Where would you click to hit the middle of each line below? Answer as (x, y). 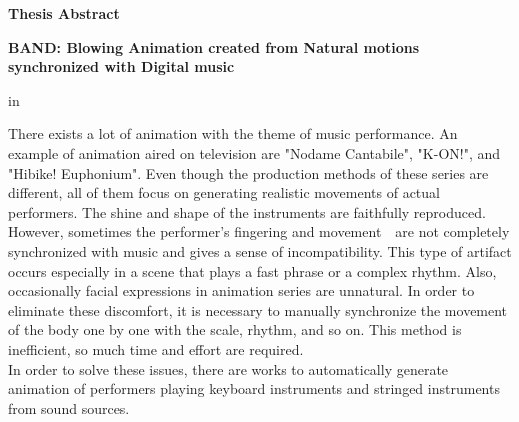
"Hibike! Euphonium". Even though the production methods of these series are (248, 172)
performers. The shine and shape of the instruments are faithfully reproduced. (247, 211)
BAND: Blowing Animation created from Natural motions (214, 46)
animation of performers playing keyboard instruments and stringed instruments (254, 388)
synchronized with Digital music (121, 66)
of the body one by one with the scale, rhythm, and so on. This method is (235, 329)
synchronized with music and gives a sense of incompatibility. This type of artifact (260, 250)
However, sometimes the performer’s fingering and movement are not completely (259, 231)
